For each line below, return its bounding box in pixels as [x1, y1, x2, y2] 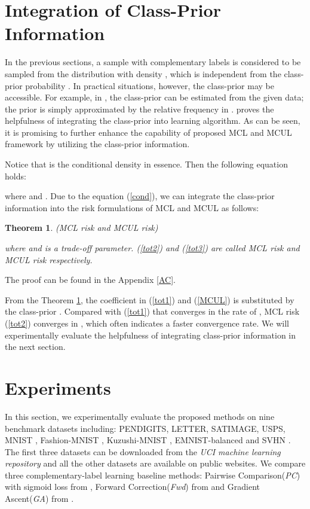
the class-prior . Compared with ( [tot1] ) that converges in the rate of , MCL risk [5, 305, 300, 318]
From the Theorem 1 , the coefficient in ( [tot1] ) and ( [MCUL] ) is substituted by [5, 293, 294, 306]
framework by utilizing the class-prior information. [5, 138, 190, 150]
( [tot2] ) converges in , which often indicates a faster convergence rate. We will [5, 317, 289, 329]
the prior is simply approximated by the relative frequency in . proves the [5, 102, 274, 115]
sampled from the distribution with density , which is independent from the [5, 67, 281, 80]
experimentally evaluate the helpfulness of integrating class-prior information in [5, 328, 296, 341]
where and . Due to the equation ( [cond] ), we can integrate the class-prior [5, 190, 275, 202]
